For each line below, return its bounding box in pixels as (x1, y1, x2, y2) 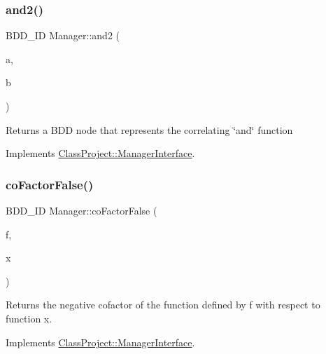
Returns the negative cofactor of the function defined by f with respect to (6, 297, 320, 312)
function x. (6, 311, 52, 325)
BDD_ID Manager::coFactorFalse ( (6, 203, 157, 217)
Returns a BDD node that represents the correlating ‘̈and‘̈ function (6, 122, 293, 137)
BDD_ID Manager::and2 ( (6, 28, 120, 43)
